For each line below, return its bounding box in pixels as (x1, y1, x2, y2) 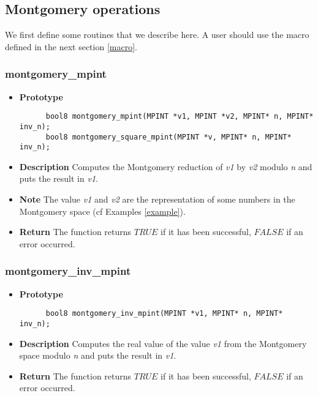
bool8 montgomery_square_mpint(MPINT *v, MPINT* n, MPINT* (45, 132, 292, 141)
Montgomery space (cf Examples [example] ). (19, 204, 186, 217)
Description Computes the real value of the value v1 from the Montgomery (19, 337, 307, 349)
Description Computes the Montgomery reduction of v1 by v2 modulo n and (19, 160, 312, 173)
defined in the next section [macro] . (5, 40, 137, 53)
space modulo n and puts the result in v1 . (19, 349, 176, 362)
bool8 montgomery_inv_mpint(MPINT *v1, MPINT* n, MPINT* (45, 309, 283, 318)
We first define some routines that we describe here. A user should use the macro (5, 28, 309, 41)
